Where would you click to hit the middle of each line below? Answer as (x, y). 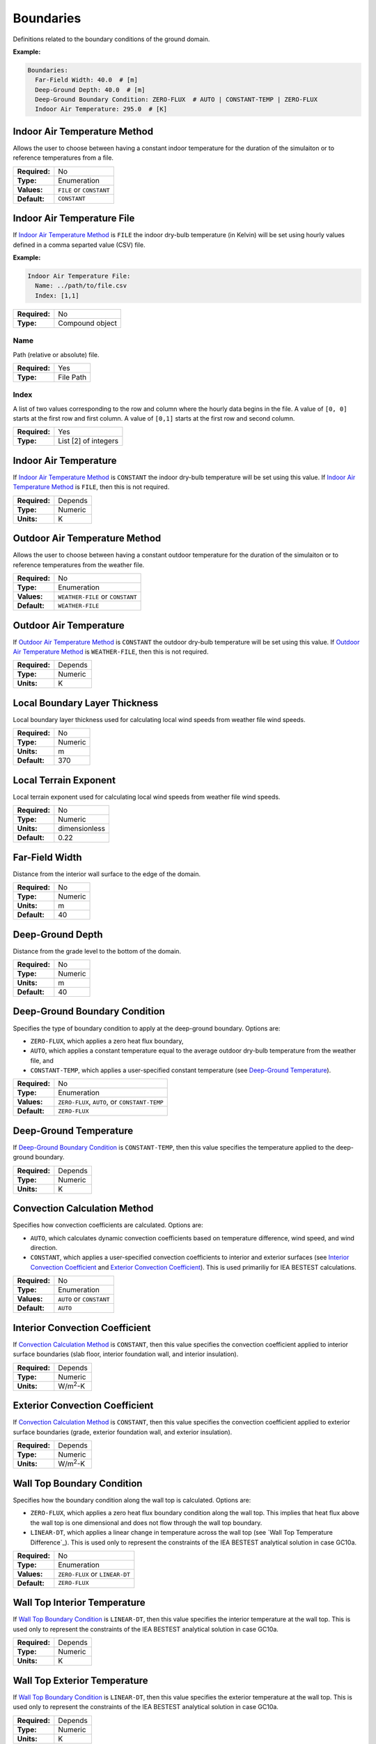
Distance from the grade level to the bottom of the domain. (97, 951)
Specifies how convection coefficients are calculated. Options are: (108, 1225)
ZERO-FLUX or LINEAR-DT (94, 1574)
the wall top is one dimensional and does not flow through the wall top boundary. (146, 1523)
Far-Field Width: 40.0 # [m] (87, 80)
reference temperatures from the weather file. (79, 564)
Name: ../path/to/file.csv (81, 286)
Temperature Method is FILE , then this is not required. (91, 487)
